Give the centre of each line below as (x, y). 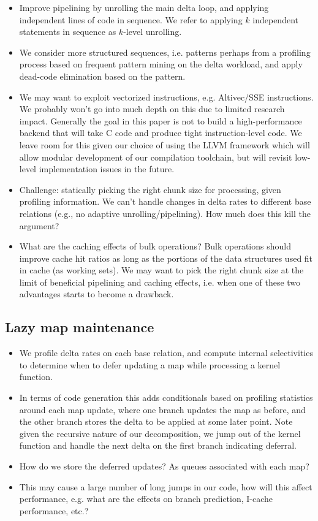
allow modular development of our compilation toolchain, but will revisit (156, 157)
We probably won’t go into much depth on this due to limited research (152, 109)
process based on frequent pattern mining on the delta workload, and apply (161, 64)
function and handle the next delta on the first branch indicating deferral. (158, 445)
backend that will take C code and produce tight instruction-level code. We (161, 133)
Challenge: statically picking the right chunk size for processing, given (150, 189)
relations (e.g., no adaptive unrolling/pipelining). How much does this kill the (165, 213)
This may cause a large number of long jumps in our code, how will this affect (166, 486)
